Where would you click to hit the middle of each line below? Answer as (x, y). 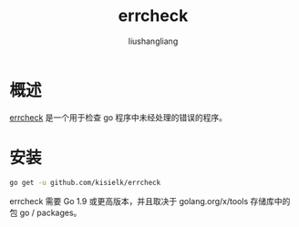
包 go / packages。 (46, 212)
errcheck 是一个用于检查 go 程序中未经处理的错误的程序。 (119, 117)
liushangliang (153, 41)
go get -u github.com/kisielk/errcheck (85, 182)
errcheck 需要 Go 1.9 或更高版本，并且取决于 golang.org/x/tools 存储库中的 (150, 201)
